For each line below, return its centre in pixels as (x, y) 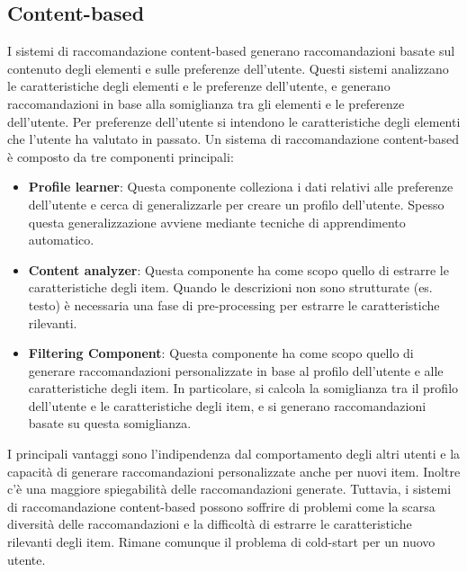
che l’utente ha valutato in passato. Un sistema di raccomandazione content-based (233, 139)
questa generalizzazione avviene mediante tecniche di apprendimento (217, 222)
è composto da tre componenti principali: (121, 156)
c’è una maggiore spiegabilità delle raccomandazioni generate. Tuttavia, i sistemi (229, 489)
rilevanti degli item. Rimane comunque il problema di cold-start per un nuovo (221, 542)
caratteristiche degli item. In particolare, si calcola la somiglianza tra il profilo (243, 388)
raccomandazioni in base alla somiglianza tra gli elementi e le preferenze (206, 103)
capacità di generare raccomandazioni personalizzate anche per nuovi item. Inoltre (234, 471)
